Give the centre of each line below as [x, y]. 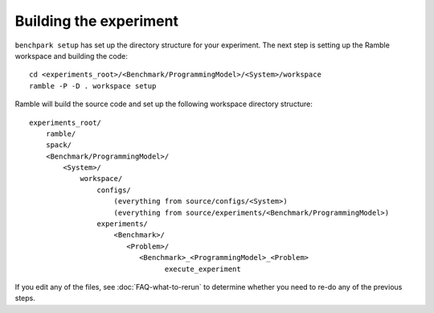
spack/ [59, 145]
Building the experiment [96, 21]
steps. [25, 299]
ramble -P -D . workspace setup [93, 86]
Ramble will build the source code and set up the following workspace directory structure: [164, 104]
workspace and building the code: [71, 56]
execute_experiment [203, 269]
